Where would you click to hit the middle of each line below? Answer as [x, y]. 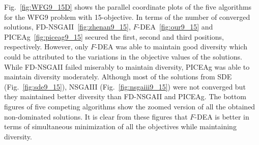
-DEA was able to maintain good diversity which [171, 47]
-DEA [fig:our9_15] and [175, 27]
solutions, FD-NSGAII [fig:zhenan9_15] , [67, 27]
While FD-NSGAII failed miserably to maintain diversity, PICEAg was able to [127, 66]
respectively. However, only [46, 47]
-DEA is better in [222, 116]
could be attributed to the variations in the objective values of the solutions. [123, 56]
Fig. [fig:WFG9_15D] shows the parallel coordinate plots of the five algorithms [128, 7]
